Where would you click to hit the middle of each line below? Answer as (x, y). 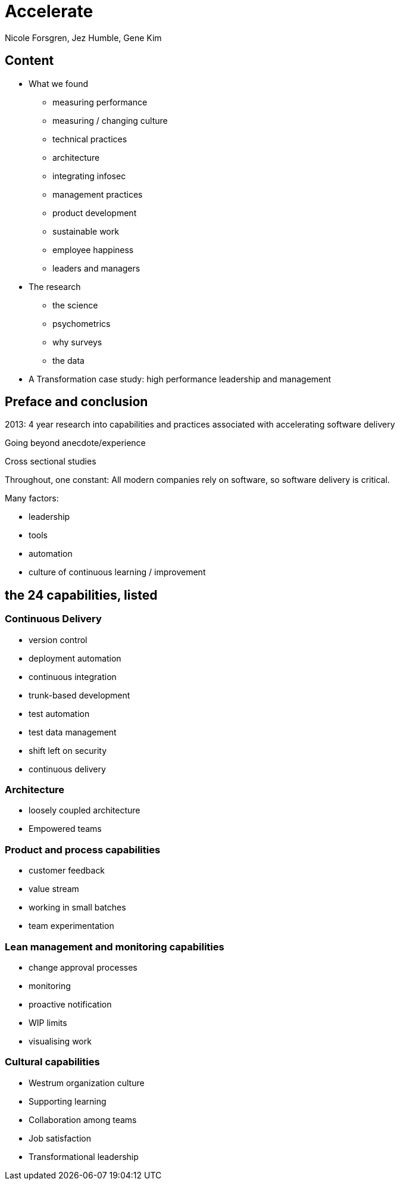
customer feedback (67, 871)
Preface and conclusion (76, 402)
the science (75, 305)
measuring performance (100, 102)
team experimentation (71, 926)
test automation (59, 713)
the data (68, 360)
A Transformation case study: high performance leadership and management (180, 379)
